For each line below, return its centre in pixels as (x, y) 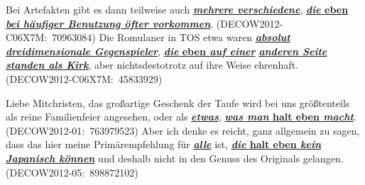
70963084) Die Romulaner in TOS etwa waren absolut (171, 37)
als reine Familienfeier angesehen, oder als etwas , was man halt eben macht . (181, 117)
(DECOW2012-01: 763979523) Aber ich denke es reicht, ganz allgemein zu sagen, (183, 130)
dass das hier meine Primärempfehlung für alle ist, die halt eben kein (164, 144)
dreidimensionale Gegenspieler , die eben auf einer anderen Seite (167, 51)
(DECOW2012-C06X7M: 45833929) (84, 78)
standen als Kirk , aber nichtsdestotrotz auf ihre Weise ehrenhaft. (152, 65)
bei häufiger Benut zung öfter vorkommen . (110, 23)
